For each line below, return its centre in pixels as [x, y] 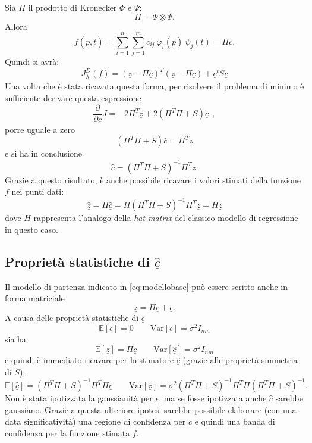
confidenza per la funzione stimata [67, 433]
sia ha [15, 339]
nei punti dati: [38, 191]
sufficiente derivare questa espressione [73, 98]
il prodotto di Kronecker [73, 7]
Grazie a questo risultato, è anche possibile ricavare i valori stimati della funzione [153, 180]
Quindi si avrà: [32, 62]
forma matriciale [35, 298]
